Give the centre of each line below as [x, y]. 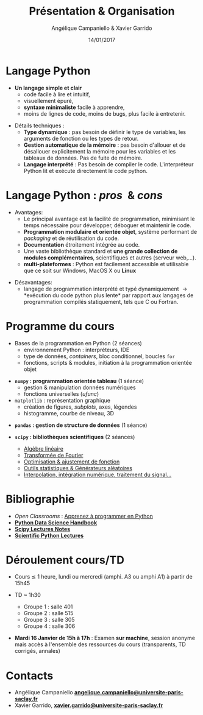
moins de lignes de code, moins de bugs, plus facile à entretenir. [105, 113]
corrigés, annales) [37, 651]
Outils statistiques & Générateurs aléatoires [78, 468]
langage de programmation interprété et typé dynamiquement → [105, 289]
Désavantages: [33, 282]
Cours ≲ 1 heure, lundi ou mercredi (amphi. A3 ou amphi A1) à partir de [103, 577]
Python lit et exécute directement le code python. [85, 171]
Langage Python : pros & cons [84, 195]
